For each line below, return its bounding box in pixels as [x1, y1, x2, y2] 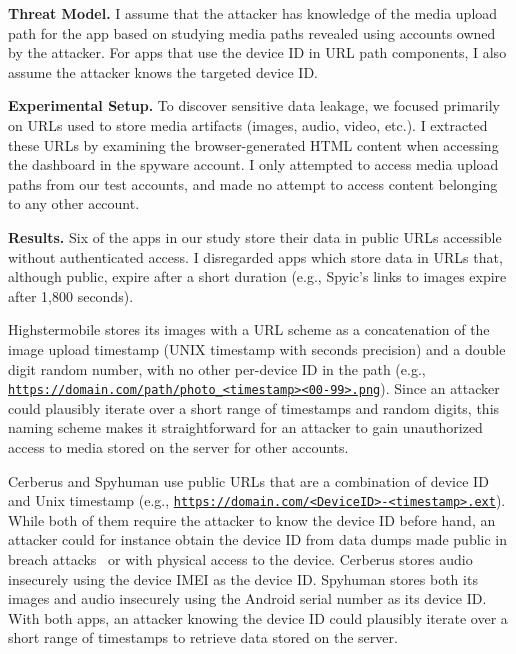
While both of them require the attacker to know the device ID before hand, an [8, 509, 496, 530]
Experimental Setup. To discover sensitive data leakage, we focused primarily [8, 95, 500, 116]
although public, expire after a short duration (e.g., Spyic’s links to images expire [8, 266, 507, 287]
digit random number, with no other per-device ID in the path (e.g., [8, 358, 426, 379]
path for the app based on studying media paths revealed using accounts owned [8, 22, 496, 43]
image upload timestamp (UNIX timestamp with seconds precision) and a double [8, 338, 506, 359]
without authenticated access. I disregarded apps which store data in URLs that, [8, 246, 503, 267]
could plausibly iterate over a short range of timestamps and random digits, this [8, 397, 500, 418]
